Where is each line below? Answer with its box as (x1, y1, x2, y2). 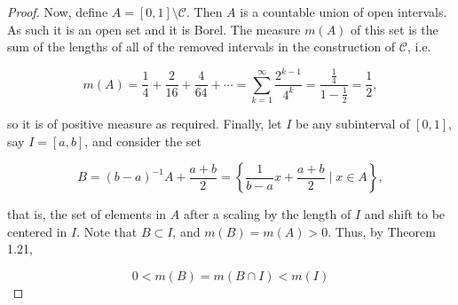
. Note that (76, 222, 138, 240)
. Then (186, 3, 223, 20)
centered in (7, 222, 67, 240)
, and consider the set (84, 131, 201, 150)
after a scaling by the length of (183, 205, 351, 223)
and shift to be (364, 205, 446, 223)
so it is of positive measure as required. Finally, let (7, 114, 282, 133)
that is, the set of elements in (7, 205, 167, 223)
